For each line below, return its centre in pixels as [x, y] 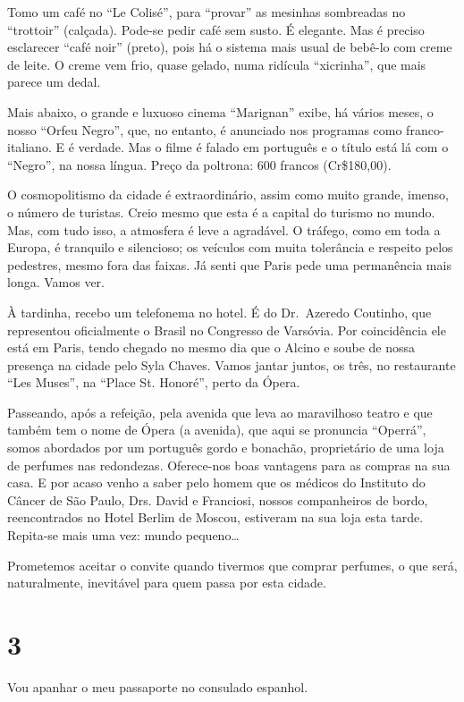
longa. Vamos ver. [56, 282]
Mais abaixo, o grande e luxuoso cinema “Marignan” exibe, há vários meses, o [220, 111]
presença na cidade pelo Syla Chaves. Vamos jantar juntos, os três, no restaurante [232, 364]
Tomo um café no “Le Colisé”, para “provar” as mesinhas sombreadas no [207, 12]
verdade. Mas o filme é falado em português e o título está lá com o [263, 147]
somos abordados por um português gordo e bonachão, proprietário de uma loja [226, 448]
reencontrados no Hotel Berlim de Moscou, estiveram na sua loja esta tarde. [215, 517]
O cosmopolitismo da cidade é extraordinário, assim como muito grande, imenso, [228, 195]
